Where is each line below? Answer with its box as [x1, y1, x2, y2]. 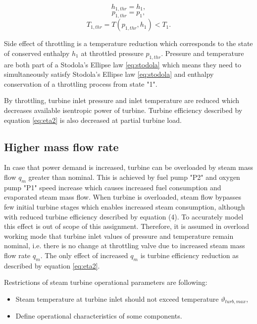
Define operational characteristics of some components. [15, 311, 182, 321]
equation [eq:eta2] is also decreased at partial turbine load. [4, 114, 182, 125]
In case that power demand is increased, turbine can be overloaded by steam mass [4, 162, 254, 172]
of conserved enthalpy [4, 48, 70, 58]
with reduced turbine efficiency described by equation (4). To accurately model [4, 211, 244, 221]
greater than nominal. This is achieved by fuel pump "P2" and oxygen [28, 172, 240, 182]
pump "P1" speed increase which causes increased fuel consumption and [4, 182, 221, 192]
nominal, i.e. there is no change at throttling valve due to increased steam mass [4, 240, 245, 251]
